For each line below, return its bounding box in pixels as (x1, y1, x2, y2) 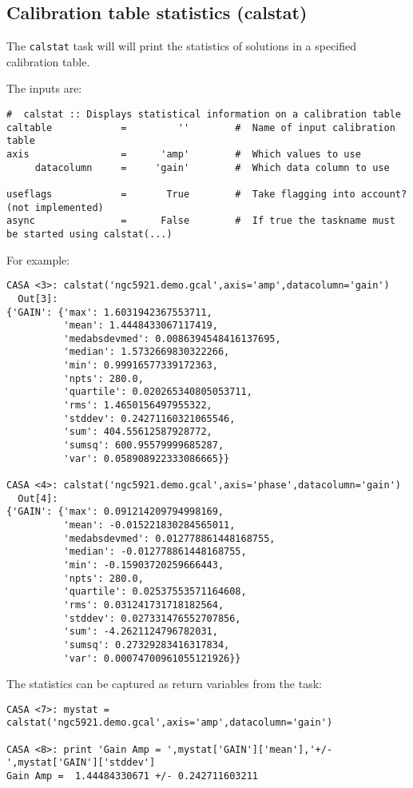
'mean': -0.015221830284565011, (63, 519, 236, 531)
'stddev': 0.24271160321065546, (63, 412, 236, 424)
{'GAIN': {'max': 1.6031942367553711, (6, 306, 212, 318)
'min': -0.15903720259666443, (63, 559, 224, 571)
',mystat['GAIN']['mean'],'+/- (166, 743, 333, 755)
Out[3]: (18, 293, 58, 304)
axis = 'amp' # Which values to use (6, 149, 361, 161)
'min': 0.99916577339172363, (63, 360, 218, 372)
